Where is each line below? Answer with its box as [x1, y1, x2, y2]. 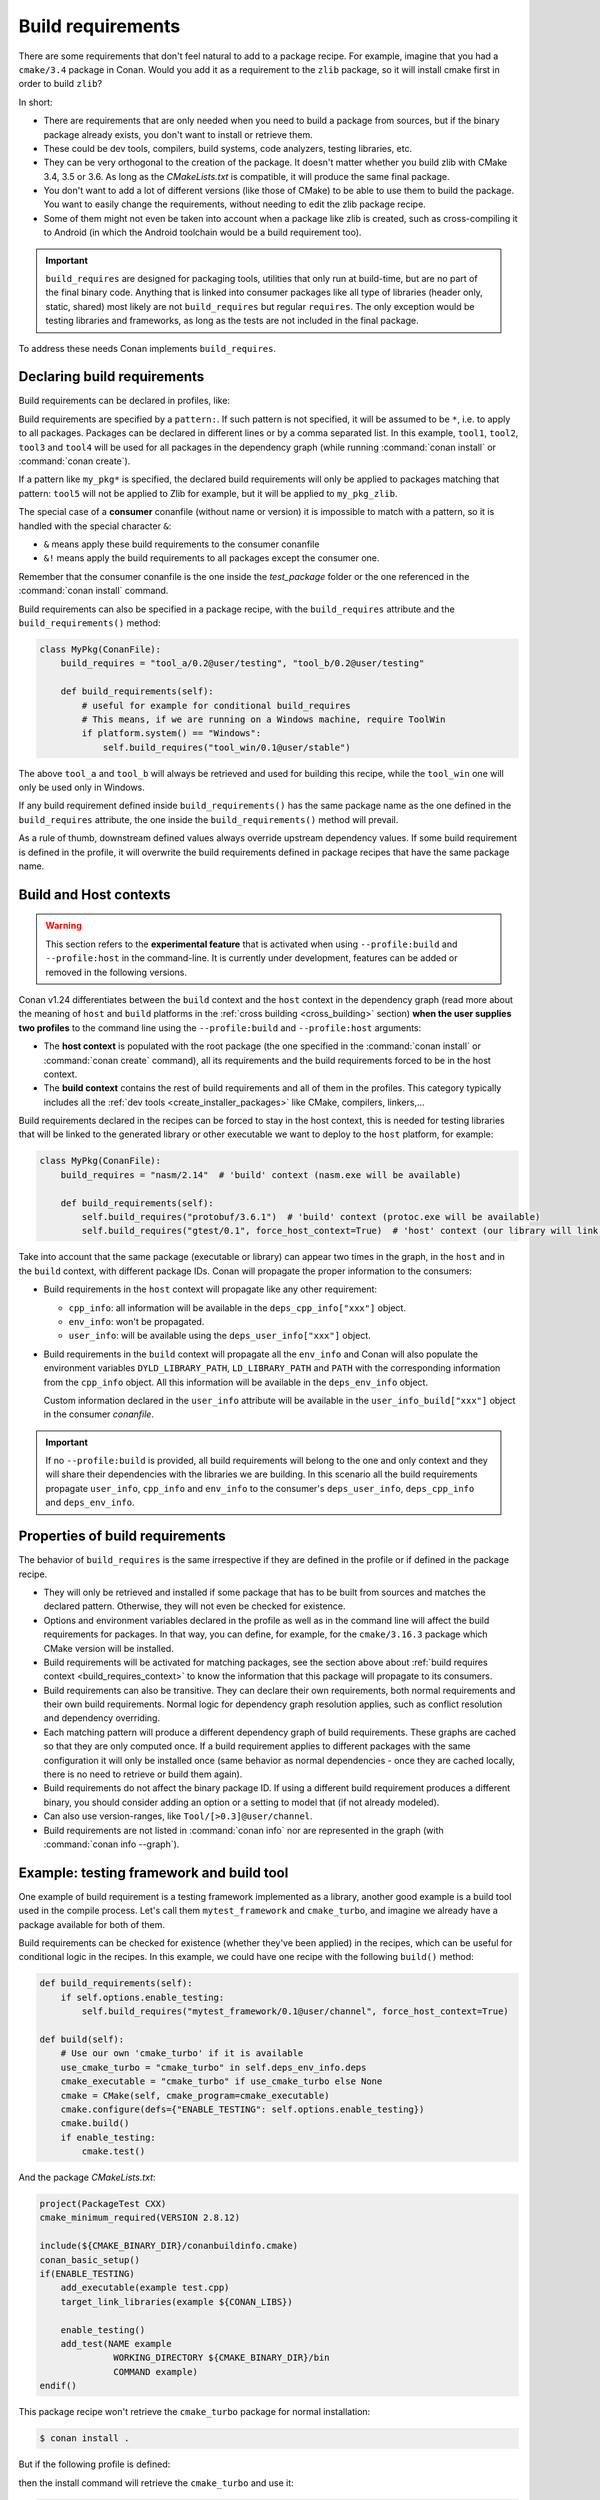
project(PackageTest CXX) [39, 2198, 167, 2210]
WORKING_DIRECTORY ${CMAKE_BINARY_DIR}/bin [113, 2352, 330, 2364]
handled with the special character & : [18, 520, 172, 532]
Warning [45, 920, 82, 932]
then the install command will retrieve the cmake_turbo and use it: [18, 2476, 294, 2489]
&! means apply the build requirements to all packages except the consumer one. [43, 552, 380, 564]
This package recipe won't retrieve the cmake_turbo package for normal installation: [18, 2406, 371, 2418]
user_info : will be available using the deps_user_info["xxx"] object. [68, 1330, 371, 1342]
